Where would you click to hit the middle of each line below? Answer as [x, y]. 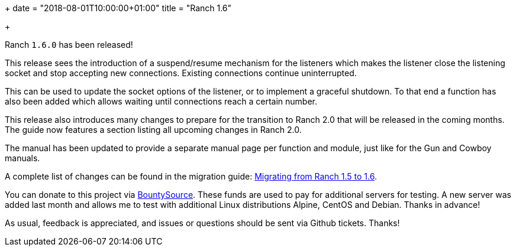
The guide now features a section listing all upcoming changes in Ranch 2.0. [153, 130]
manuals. [22, 158]
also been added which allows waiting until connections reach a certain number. [161, 101]
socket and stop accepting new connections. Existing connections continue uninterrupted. [181, 73]
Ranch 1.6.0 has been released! [69, 45]
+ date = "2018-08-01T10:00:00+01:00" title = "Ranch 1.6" [118, 8]
